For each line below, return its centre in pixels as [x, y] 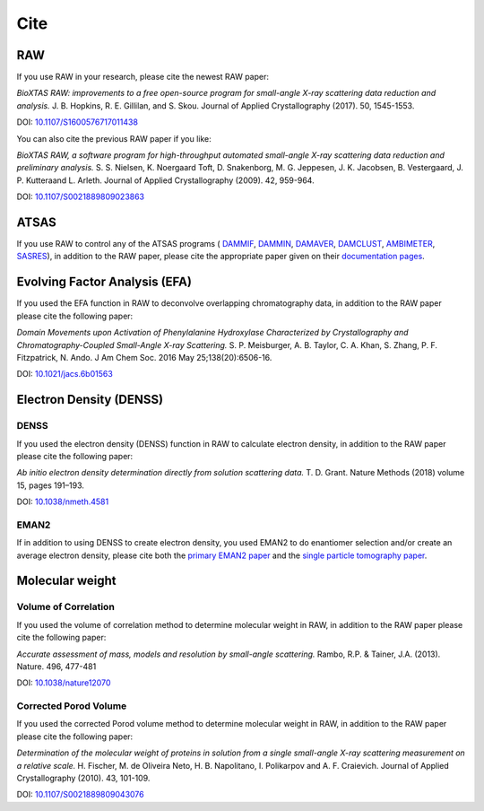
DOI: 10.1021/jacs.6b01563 [65, 374]
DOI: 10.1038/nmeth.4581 [63, 501]
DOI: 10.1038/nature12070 [64, 683]
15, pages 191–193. [51, 485]
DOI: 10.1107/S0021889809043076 [80, 795]
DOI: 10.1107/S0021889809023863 [81, 196]
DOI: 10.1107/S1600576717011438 [78, 122]
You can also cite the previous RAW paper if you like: [114, 138]
